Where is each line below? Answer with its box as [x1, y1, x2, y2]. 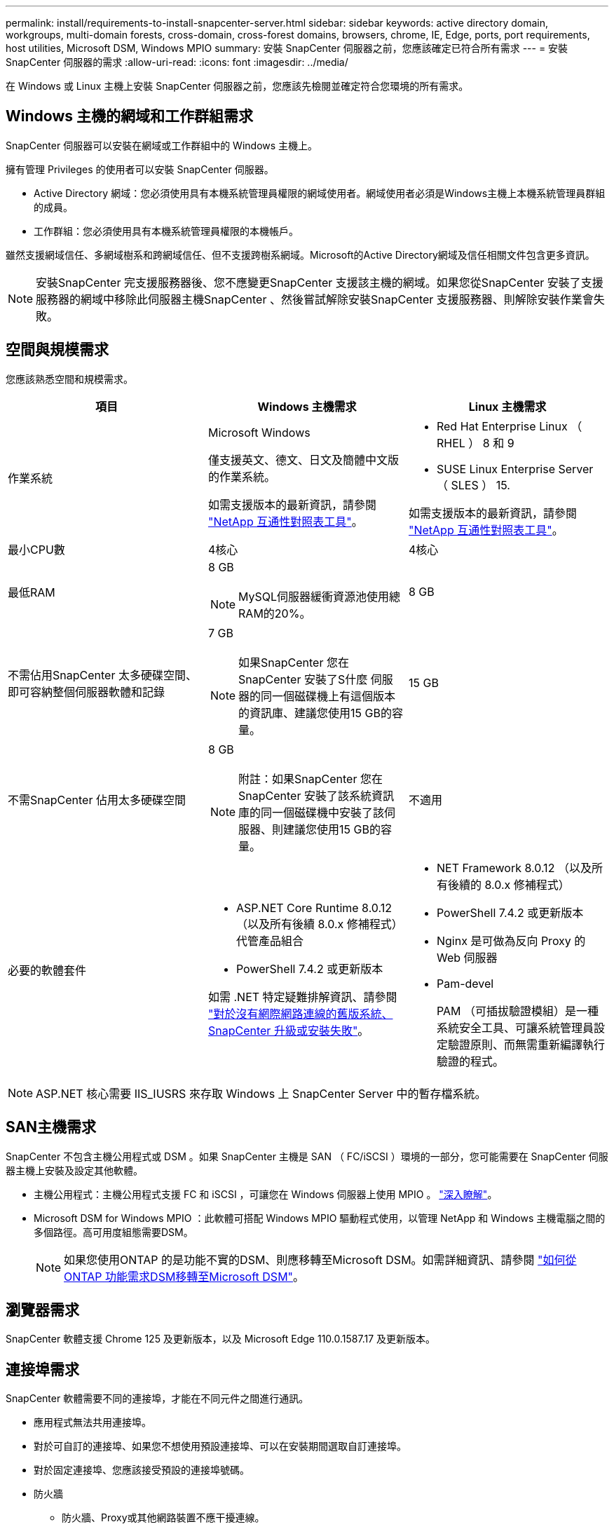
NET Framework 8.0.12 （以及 [436, 860, 592, 875]
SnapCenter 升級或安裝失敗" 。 [207, 1023, 369, 1038]
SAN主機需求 [6, 1118, 97, 1136]
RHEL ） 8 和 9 [436, 435, 514, 450]
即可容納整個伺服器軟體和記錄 [8, 684, 165, 699]
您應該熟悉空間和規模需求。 [6, 372, 133, 385]
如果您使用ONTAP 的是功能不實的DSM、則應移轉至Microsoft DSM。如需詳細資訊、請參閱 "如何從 [64, 1252, 577, 1267]
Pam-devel [436, 976, 494, 991]
